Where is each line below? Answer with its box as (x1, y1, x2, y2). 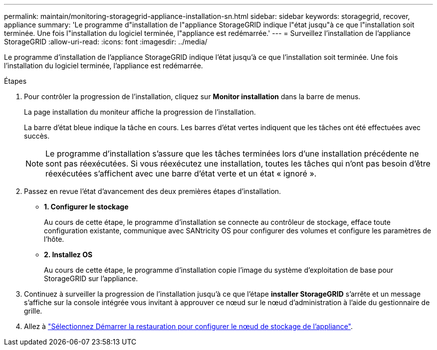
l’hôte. (44, 235, 64, 243)
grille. (24, 307, 42, 315)
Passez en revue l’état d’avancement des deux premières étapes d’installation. (24, 187, 281, 195)
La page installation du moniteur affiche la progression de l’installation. (24, 108, 256, 116)
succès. (24, 132, 50, 140)
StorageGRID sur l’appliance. (44, 274, 138, 283)
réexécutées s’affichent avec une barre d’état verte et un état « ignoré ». (45, 169, 317, 178)
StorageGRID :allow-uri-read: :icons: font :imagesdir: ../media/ (4, 37, 208, 46)
